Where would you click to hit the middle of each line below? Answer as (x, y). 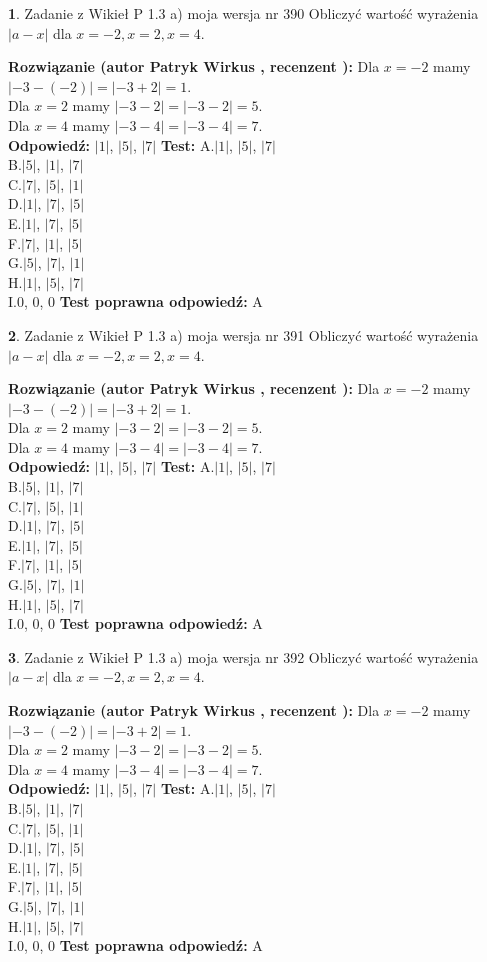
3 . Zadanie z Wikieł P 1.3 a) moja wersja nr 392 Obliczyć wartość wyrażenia (243, 656)
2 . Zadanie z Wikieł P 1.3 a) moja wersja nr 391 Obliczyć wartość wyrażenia (243, 334)
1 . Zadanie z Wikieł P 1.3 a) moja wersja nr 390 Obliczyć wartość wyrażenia (243, 13)
